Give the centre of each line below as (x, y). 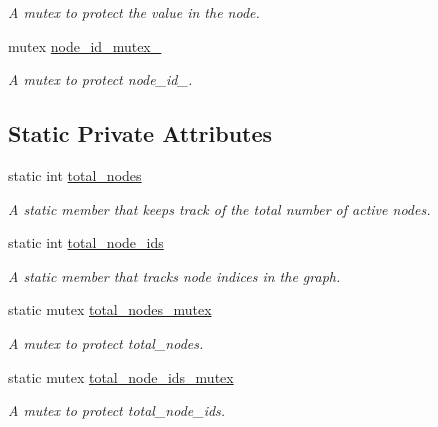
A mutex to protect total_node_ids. (117, 410)
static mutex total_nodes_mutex (110, 309)
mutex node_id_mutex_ (85, 45)
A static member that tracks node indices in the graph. (174, 275)
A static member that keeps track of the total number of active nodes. (219, 208)
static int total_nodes (75, 174)
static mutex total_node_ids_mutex (121, 376)
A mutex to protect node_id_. (100, 79)
